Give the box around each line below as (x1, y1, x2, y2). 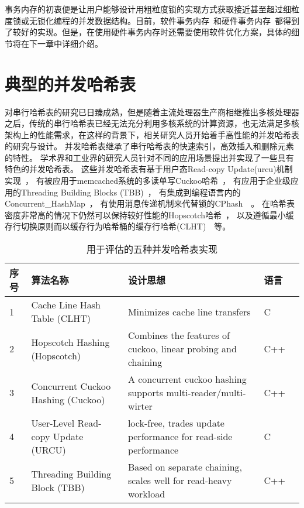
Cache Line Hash (31, 298, 101, 312)
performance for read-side (127, 430, 233, 444)
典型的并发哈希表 (5, 71, 136, 95)
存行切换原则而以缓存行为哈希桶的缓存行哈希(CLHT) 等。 (5, 220, 231, 232)
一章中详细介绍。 (37, 37, 103, 49)
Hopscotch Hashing (31, 335, 110, 349)
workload (127, 487, 165, 501)
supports (127, 386, 164, 400)
